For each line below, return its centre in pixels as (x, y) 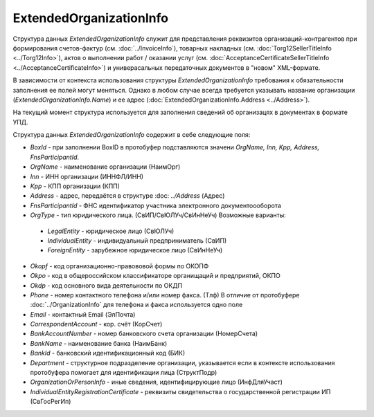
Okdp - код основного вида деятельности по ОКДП (106, 285)
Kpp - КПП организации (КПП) (75, 186)
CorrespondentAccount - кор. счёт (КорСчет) (96, 324)
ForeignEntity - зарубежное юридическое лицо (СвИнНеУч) (135, 250)
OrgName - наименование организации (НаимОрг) (105, 167)
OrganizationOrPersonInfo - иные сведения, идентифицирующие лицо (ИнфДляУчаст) (157, 382)
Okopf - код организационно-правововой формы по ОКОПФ (119, 266)
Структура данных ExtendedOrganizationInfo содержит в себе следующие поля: (132, 135)
